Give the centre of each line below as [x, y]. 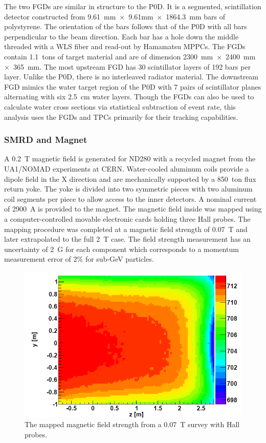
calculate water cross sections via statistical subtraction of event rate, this [120, 106]
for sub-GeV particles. [119, 259]
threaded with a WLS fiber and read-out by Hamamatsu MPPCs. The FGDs [125, 46]
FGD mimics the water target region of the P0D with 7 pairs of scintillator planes [133, 86]
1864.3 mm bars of [195, 16]
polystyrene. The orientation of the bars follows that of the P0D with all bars [126, 26]
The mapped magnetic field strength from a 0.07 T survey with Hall [132, 424]
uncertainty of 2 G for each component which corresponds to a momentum [121, 249]
